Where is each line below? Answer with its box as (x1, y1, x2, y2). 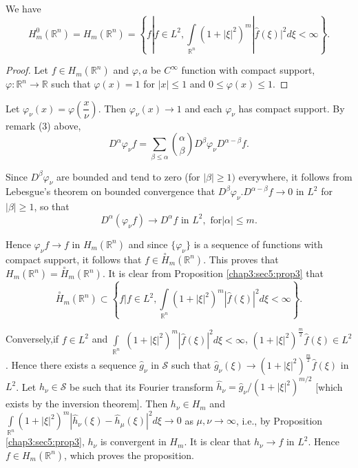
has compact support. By (238, 101, 345, 115)
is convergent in (100, 434, 167, 449)
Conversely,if (6, 332, 59, 346)
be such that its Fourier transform (70, 379, 213, 394)
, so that (34, 199, 70, 214)
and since (128, 236, 168, 251)
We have (6, 1, 41, 15)
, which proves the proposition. (64, 447, 194, 462)
